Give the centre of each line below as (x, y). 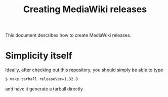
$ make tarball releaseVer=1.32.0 (42, 79)
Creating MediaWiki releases (85, 9)
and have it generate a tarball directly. (45, 89)
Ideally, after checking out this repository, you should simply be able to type (84, 70)
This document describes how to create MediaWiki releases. (68, 35)
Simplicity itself (39, 56)
